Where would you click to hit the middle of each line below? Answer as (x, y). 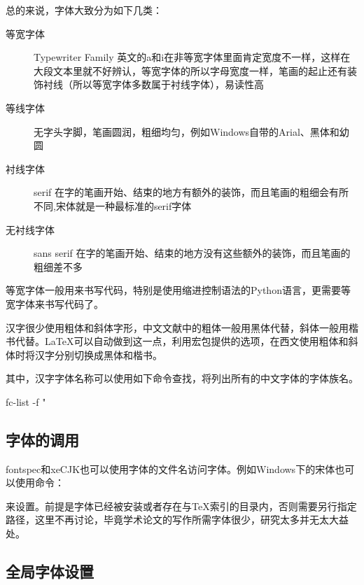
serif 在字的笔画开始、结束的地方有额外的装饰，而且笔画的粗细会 (182, 192)
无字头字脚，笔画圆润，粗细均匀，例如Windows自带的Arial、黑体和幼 (191, 131)
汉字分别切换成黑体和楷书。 (98, 354)
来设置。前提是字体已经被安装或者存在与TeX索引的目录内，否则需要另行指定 (181, 506)
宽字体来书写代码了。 (55, 303)
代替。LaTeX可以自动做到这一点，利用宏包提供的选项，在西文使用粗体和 (182, 341)
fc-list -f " (26, 401)
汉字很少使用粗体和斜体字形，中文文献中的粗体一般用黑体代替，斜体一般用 (177, 327)
